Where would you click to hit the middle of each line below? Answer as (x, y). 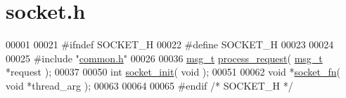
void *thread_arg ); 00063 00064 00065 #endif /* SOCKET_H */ (149, 85)
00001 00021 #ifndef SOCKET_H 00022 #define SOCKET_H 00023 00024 (170, 44)
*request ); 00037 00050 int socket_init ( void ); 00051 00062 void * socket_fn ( (173, 72)
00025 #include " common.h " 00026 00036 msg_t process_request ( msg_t (164, 58)
